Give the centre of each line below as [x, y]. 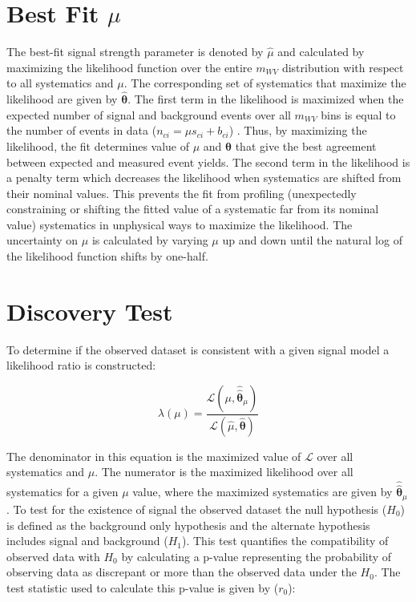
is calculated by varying [150, 240]
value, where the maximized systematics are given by [263, 492]
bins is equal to [358, 114]
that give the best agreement [306, 145]
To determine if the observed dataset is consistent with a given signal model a [198, 349]
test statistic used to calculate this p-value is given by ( [143, 587]
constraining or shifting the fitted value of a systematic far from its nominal [193, 209]
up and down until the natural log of [312, 240]
